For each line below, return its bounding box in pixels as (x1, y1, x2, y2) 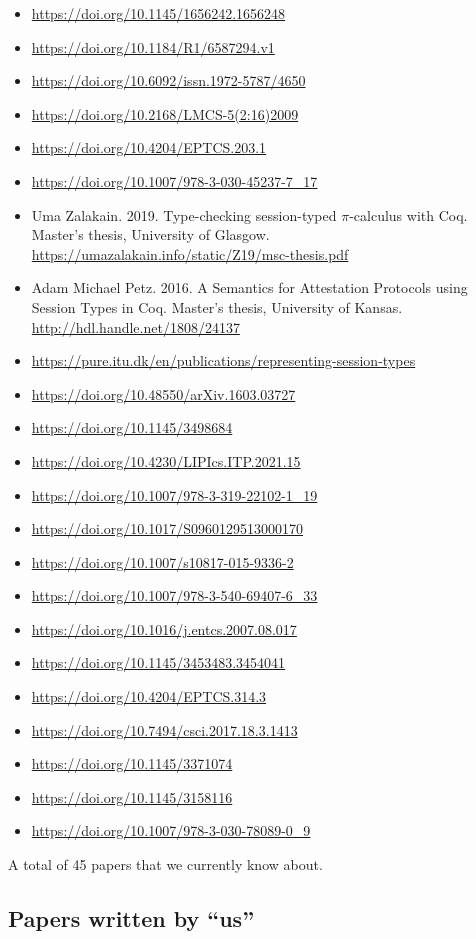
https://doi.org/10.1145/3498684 (31, 417, 233, 438)
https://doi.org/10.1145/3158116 (31, 786, 233, 807)
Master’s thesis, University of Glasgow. (31, 224, 270, 245)
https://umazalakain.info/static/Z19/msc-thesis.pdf (31, 243, 349, 264)
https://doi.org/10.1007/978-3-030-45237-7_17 (31, 170, 318, 191)
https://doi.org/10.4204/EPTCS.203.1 (31, 137, 267, 158)
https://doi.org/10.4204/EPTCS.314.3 (31, 686, 267, 707)
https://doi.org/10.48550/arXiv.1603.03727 (31, 383, 296, 404)
